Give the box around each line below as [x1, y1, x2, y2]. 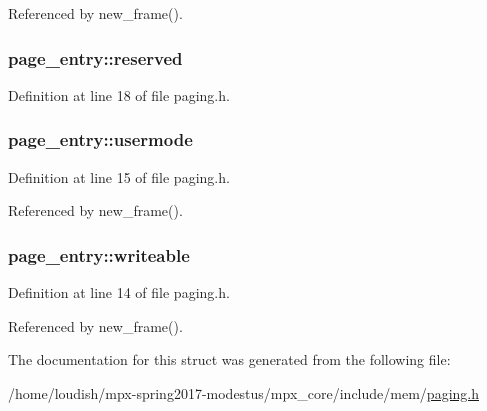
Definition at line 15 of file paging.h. [8, 166, 230, 187]
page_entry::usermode [8, 127, 193, 152]
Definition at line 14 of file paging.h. [8, 282, 230, 303]
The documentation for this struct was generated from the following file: [8, 349, 451, 370]
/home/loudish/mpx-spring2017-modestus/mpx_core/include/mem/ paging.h [8, 382, 479, 403]
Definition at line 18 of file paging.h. [8, 84, 230, 105]
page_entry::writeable [8, 242, 190, 267]
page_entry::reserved [8, 45, 183, 70]
